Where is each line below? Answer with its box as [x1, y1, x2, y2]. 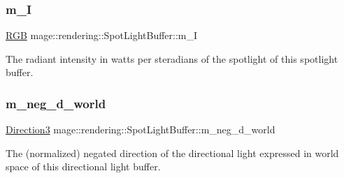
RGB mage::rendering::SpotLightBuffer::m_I [6, 28, 198, 43]
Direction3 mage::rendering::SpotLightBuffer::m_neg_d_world [6, 122, 275, 137]
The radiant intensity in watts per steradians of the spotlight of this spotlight [6, 51, 338, 66]
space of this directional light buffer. [6, 159, 161, 174]
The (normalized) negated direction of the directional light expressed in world [6, 145, 339, 160]
